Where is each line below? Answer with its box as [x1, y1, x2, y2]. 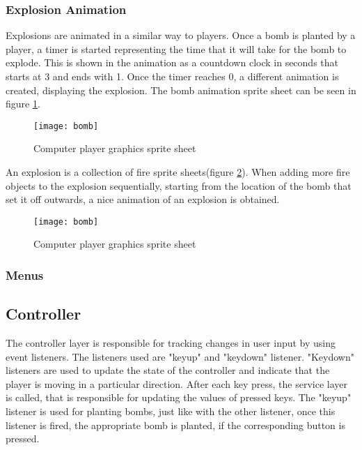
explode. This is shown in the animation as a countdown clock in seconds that [6, 55, 339, 70]
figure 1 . [6, 96, 40, 111]
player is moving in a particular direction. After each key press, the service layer [6, 376, 347, 391]
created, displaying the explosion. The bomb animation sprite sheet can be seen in [6, 82, 356, 97]
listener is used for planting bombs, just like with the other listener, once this [6, 404, 336, 419]
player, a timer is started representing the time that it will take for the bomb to [6, 41, 347, 56]
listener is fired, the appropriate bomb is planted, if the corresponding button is [6, 417, 345, 432]
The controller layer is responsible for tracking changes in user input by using [6, 336, 336, 350]
